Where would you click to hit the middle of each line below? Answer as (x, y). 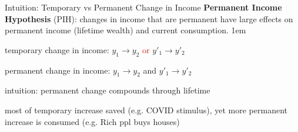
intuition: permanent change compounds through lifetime (108, 90)
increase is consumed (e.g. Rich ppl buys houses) (92, 121)
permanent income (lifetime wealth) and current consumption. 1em (125, 30)
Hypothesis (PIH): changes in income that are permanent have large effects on (149, 18)
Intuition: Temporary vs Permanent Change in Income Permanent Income (143, 7)
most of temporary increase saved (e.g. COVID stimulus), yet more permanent (146, 110)
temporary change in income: (57, 49)
